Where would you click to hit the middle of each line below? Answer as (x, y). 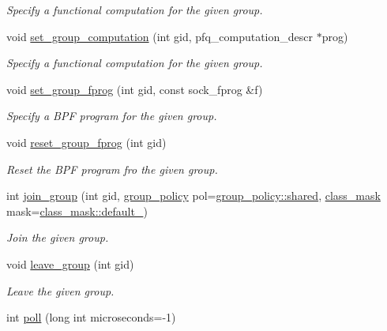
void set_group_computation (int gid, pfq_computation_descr (160, 36)
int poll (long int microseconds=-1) (91, 317)
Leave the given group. (60, 290)
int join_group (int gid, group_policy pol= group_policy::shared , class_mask (193, 196)
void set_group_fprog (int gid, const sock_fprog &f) (135, 89)
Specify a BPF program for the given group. (112, 116)
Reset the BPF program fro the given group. (112, 169)
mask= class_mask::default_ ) (77, 211)
